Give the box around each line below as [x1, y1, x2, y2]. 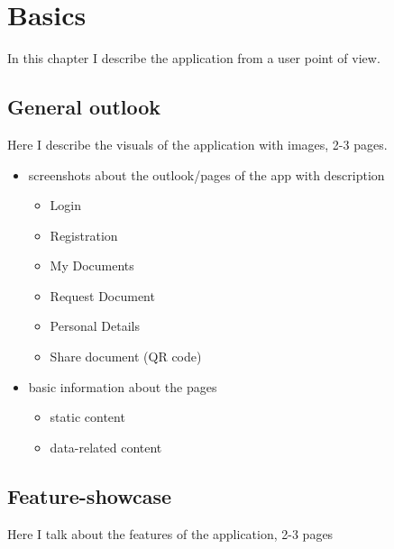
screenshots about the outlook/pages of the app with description [28, 165, 385, 184]
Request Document [50, 286, 155, 305]
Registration [50, 225, 118, 244]
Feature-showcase [7, 481, 172, 509]
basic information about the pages [28, 377, 217, 396]
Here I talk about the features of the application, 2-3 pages [7, 524, 334, 543]
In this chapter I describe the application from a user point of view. [7, 49, 380, 68]
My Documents [50, 256, 134, 275]
